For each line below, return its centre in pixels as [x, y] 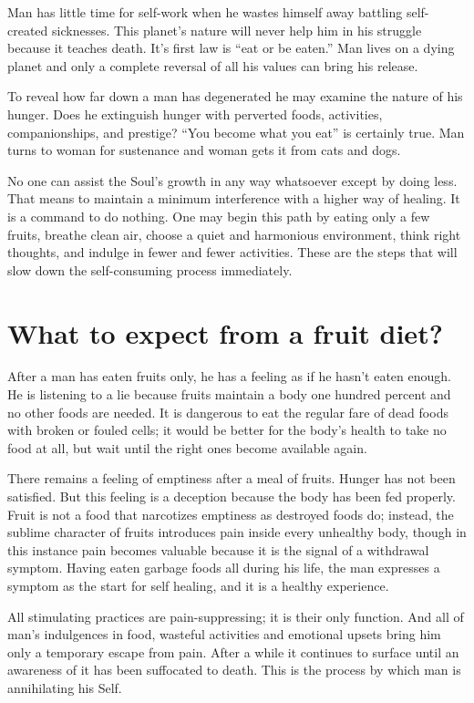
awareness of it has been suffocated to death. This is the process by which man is [234, 670]
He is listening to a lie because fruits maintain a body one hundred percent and [229, 394]
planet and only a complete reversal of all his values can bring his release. [213, 65]
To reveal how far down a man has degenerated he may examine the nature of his [235, 96]
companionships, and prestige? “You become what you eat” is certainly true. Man [236, 132]
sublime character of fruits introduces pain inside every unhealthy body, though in [237, 532]
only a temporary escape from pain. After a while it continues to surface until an [233, 651]
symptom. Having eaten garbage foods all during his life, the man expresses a [224, 568]
